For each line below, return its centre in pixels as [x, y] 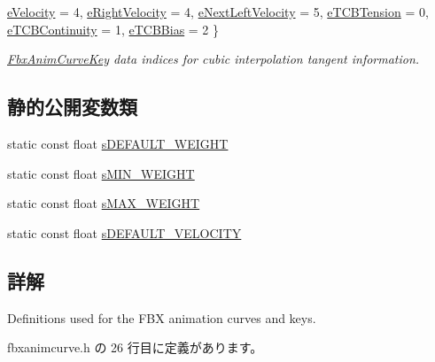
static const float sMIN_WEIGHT [101, 173]
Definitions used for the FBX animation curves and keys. [162, 317]
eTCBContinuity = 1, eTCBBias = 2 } [113, 29]
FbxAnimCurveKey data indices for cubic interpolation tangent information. [214, 59]
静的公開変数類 [72, 107]
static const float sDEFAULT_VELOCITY [124, 232]
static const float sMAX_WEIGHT [104, 203]
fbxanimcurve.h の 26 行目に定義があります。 [135, 347]
